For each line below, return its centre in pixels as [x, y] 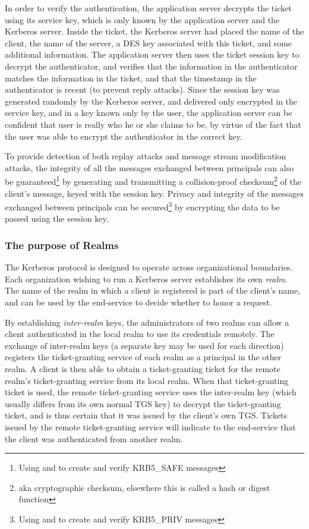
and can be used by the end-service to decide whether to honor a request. [138, 302]
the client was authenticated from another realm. [94, 438]
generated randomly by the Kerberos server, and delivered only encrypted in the [151, 101]
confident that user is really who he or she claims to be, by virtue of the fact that [153, 124]
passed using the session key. [57, 218]
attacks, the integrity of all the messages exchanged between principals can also [149, 167]
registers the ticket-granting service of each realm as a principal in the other [143, 357]
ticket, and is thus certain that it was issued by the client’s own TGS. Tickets [146, 415]
